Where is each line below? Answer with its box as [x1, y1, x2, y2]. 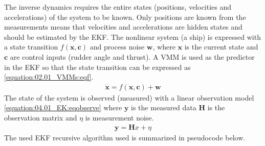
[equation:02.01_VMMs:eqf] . [4, 71, 94, 82]
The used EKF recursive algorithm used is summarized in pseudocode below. [4, 132, 246, 142]
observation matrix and [4, 112, 77, 123]
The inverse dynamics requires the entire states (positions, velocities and [4, 2, 232, 12]
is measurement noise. [85, 112, 154, 123]
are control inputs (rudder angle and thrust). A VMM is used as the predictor [10, 51, 255, 62]
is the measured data [131, 102, 196, 113]
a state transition [4, 41, 58, 52]
